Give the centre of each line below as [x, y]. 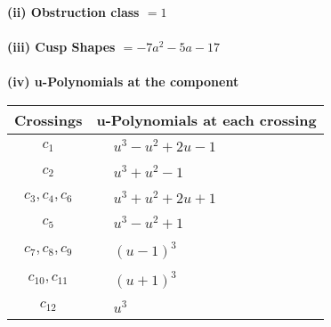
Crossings [48, 119]
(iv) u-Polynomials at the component [123, 82]
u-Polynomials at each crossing [206, 119]
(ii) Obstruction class [73, 12]
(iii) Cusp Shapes [61, 47]
